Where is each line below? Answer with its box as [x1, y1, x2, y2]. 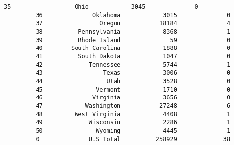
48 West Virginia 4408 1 [36, 110, 231, 118]
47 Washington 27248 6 [36, 102, 231, 109]
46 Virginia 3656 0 [36, 94, 231, 101]
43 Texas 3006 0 [36, 69, 231, 77]
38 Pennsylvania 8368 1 [36, 28, 231, 35]
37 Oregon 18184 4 [36, 20, 231, 27]
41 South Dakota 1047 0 [36, 52, 231, 60]
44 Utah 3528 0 [36, 77, 231, 85]
